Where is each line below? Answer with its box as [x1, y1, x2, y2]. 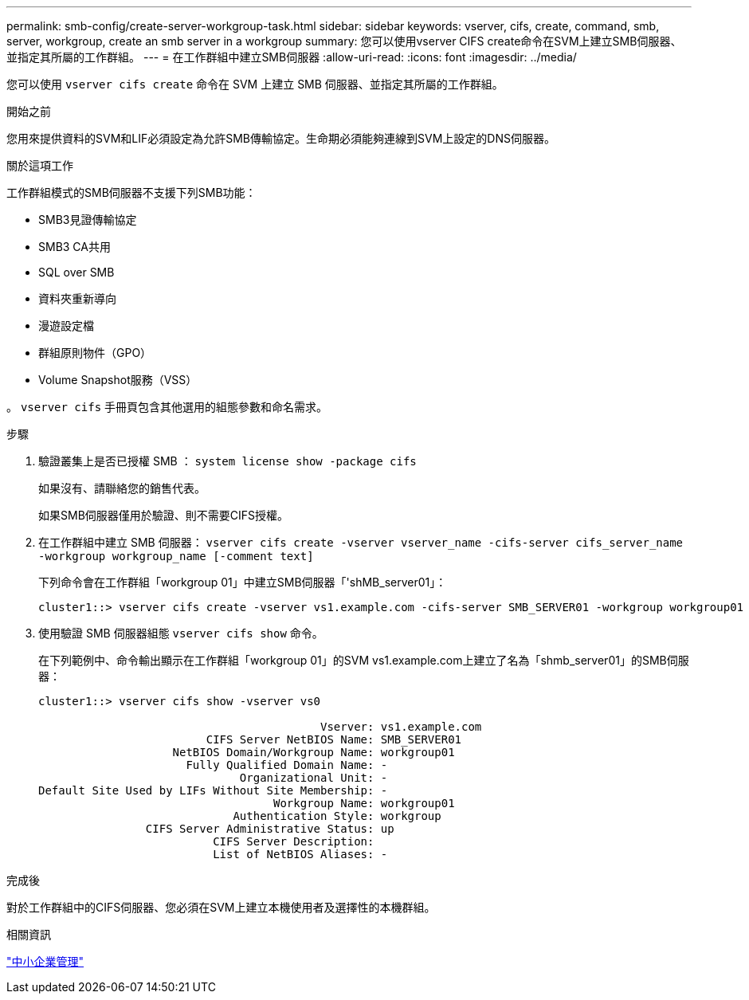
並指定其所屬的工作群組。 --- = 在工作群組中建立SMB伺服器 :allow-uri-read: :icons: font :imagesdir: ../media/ [6, 50, 577, 64]
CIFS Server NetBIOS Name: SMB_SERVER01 [206, 733, 462, 746]
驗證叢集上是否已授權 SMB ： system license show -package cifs [38, 454, 417, 468]
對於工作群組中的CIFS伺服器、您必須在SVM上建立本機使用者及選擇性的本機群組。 [6, 900, 436, 914]
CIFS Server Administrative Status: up [145, 822, 394, 835]
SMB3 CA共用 [38, 240, 111, 253]
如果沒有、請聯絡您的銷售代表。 [38, 481, 206, 495]
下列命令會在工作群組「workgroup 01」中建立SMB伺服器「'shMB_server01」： [38, 575, 447, 589]
